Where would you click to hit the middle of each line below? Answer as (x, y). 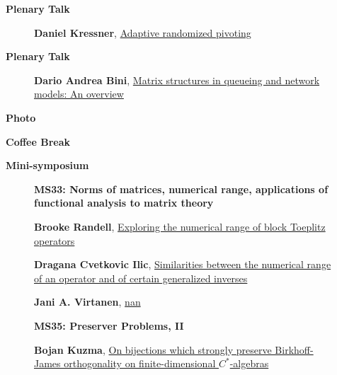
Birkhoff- (294, 349)
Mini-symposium (47, 165)
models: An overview (79, 94)
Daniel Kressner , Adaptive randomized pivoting (143, 32)
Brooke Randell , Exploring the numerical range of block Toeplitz (180, 226)
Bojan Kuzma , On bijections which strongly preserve (153, 349)
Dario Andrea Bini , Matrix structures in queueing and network (177, 80)
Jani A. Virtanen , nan (87, 302)
